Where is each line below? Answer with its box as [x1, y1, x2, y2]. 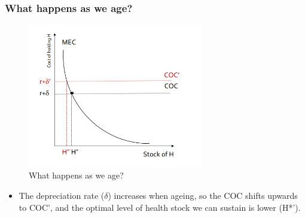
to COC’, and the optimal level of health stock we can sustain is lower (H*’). [19, 201, 301, 213]
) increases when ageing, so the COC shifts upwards [108, 189, 298, 201]
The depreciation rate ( [19, 189, 105, 201]
